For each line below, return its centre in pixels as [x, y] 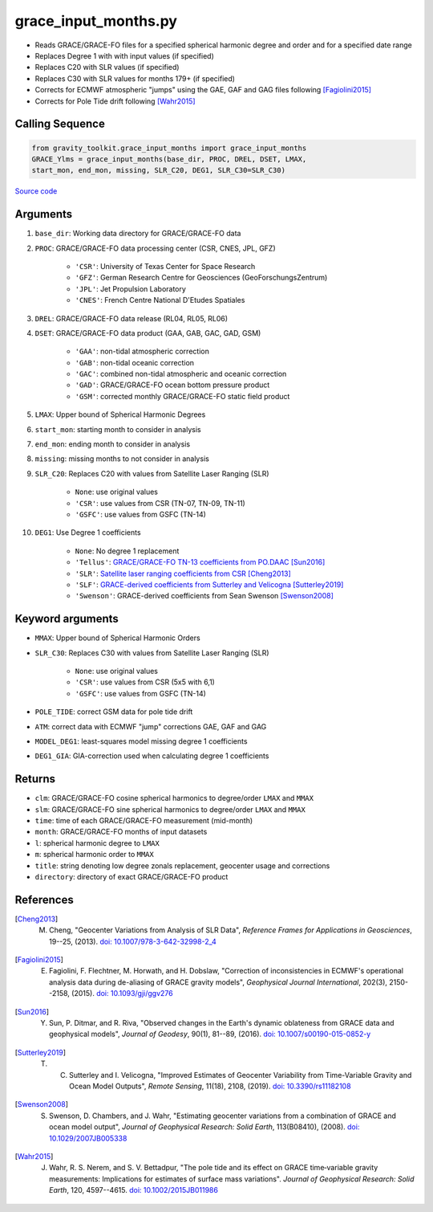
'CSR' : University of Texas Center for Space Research [165, 266]
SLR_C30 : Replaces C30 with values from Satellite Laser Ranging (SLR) [152, 653]
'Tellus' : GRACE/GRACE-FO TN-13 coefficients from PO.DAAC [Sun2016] [200, 562]
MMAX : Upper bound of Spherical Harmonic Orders [117, 638]
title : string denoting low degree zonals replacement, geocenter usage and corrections [182, 865]
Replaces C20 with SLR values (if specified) [107, 67]
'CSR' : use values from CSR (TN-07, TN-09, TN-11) [160, 503]
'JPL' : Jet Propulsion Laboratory [130, 288]
